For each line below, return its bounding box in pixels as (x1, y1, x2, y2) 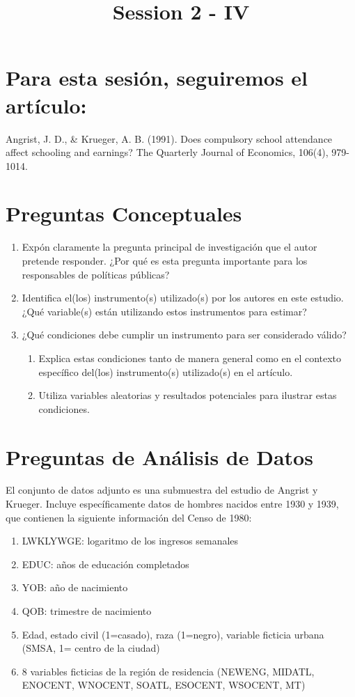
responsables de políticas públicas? (22, 267, 170, 281)
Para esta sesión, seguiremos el (6, 63, 308, 92)
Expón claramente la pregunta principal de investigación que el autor (22, 240, 317, 254)
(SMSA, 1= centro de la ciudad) (22, 641, 160, 655)
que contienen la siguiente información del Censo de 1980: (6, 510, 252, 524)
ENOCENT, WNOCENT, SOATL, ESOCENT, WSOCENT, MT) (22, 678, 306, 692)
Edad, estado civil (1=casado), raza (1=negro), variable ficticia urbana (22, 627, 324, 641)
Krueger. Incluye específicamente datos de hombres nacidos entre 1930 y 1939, (6, 496, 339, 511)
